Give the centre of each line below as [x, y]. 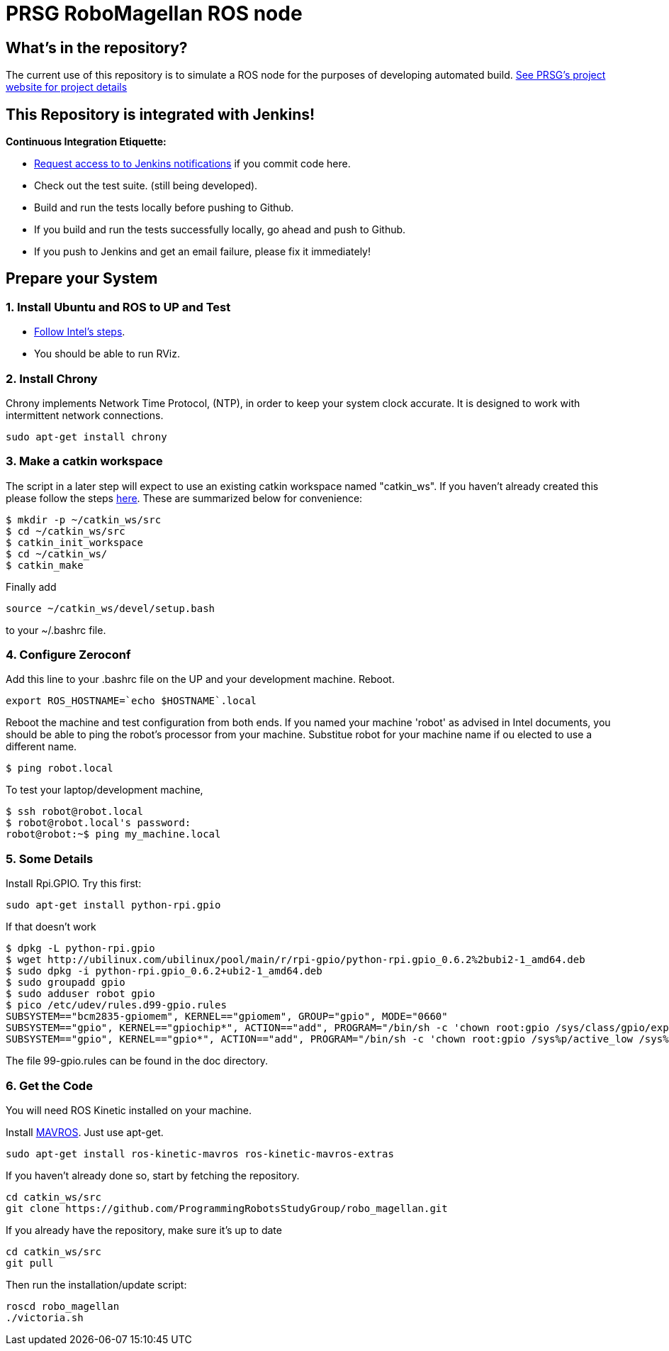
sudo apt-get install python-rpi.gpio [113, 905]
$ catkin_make [45, 565]
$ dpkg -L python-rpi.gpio [80, 949]
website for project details [67, 87]
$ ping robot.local [60, 768]
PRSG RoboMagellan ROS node [154, 13]
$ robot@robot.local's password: [99, 823]
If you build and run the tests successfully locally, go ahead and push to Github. [220, 230]
